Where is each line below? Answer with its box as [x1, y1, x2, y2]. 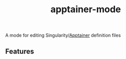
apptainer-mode [50, 4, 121, 15]
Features [5, 47, 34, 55]
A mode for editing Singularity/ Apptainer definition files [5, 32, 121, 39]
